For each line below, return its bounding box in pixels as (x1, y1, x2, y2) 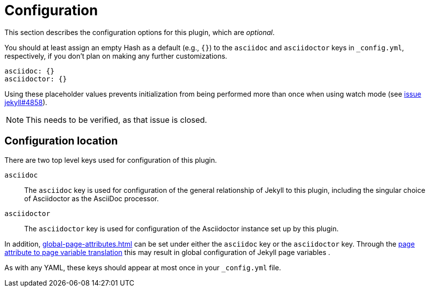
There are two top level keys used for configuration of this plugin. (4, 155, 217, 164)
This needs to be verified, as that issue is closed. (26, 114, 207, 125)
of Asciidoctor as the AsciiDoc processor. (24, 194, 159, 203)
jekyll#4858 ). (4, 98, 47, 107)
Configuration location (4, 135, 118, 147)
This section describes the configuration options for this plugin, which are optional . (4, 28, 275, 36)
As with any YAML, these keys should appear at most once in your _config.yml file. (4, 263, 281, 272)
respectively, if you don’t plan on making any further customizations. (4, 51, 228, 60)
